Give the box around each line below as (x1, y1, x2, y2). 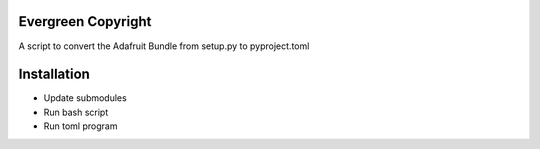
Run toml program (43, 120, 118, 132)
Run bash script (43, 106, 109, 118)
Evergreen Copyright (18, 13, 152, 30)
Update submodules (43, 92, 127, 104)
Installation (18, 66, 90, 83)
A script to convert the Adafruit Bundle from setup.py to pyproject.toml (18, 40, 310, 52)
